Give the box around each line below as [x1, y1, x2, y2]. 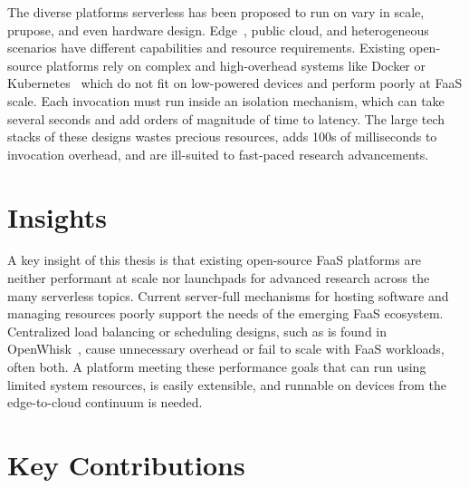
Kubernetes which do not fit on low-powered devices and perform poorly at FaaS [7, 73, 463, 93]
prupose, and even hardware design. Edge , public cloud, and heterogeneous [7, 20, 429, 39]
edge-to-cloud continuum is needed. [7, 393, 203, 412]
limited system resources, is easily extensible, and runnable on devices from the [7, 375, 446, 394]
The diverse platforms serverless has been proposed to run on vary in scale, [7, 3, 425, 21]
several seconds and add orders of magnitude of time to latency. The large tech [7, 109, 445, 128]
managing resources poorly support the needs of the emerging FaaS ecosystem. [7, 304, 444, 323]
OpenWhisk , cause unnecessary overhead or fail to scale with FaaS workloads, [7, 339, 445, 358]
